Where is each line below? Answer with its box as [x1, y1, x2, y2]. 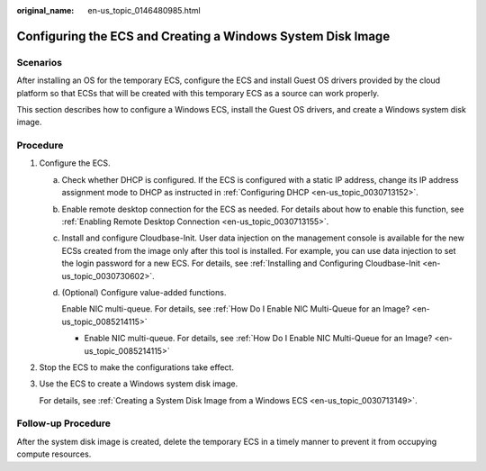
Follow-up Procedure [16, 417, 112, 430]
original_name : [16, 5, 75, 15]
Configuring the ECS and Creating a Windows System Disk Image [16, 28, 391, 44]
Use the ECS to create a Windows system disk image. [39, 378, 238, 389]
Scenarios [16, 56, 63, 68]
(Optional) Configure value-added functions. [61, 286, 227, 297]
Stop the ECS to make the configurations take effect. [39, 361, 234, 373]
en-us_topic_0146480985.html [87, 5, 202, 15]
